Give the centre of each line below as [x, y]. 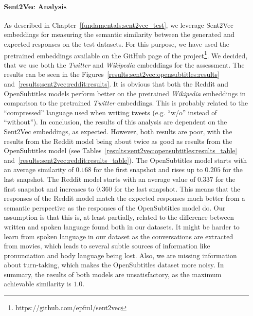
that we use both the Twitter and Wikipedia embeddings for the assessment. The [124, 64]
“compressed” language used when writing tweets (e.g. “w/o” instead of [110, 112]
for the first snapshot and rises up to [148, 169]
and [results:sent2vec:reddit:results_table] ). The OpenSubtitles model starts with [126, 160]
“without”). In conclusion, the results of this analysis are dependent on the [116, 122]
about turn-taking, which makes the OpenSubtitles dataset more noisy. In [114, 265]
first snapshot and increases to [49, 188]
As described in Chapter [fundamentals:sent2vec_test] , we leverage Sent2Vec [119, 25]
